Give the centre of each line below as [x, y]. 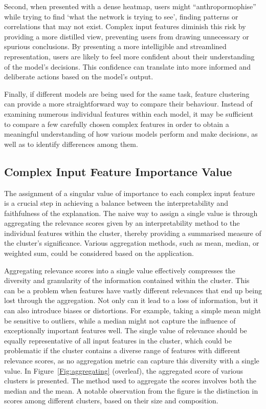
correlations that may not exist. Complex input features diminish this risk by [125, 26]
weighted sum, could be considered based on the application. [99, 253]
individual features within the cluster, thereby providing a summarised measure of [133, 233]
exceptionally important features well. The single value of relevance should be [126, 330]
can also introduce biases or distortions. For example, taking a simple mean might [133, 310]
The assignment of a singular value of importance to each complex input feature [130, 193]
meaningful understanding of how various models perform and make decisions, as [131, 134]
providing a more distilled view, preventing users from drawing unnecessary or [127, 36]
